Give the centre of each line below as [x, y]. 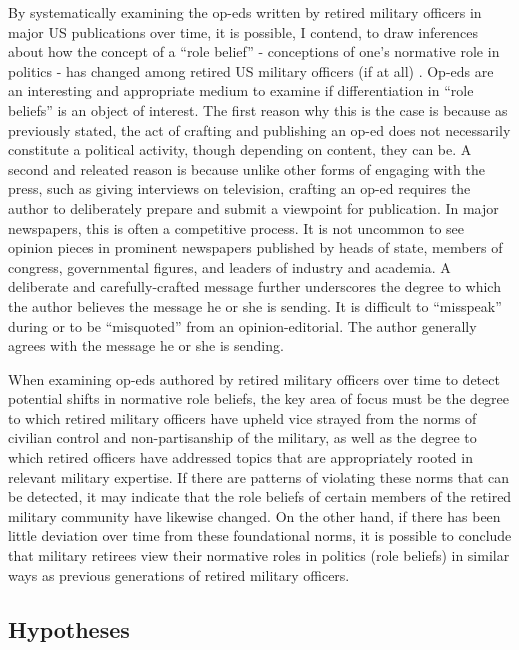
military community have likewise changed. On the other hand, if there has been [254, 515]
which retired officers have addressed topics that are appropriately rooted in [240, 457]
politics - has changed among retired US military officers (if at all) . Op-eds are [251, 70]
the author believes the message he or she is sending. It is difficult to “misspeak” [255, 305]
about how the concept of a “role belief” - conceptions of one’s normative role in [254, 51]
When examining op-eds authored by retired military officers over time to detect [254, 378]
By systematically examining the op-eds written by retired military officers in [245, 12]
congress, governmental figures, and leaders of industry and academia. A [229, 266]
